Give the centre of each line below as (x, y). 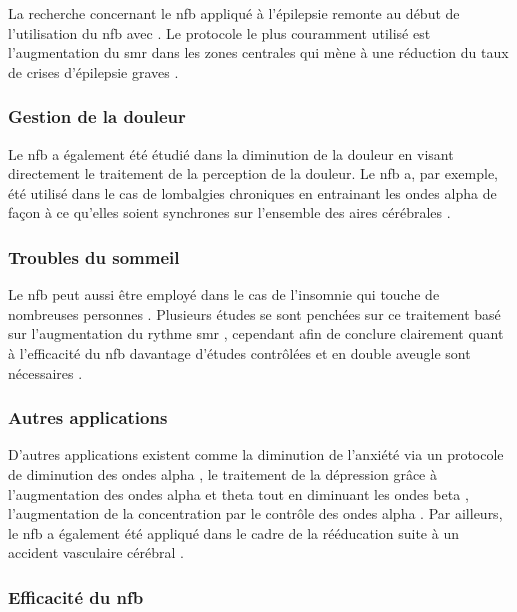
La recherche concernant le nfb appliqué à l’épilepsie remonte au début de (234, 13)
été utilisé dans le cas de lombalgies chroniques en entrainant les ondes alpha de (252, 192)
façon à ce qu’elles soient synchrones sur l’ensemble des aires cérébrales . (229, 212)
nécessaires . (45, 372)
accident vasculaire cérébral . (96, 552)
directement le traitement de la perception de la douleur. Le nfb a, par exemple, (253, 173)
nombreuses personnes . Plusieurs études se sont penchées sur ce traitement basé (254, 313)
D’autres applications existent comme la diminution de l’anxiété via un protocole (256, 454)
